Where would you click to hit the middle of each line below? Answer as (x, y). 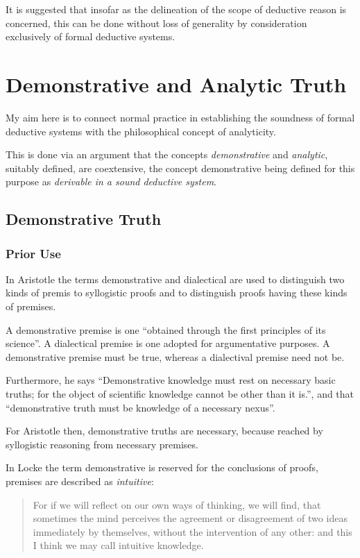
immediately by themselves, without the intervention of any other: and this (192, 531)
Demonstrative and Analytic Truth (176, 84)
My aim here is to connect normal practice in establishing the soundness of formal (180, 117)
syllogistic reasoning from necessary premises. (102, 444)
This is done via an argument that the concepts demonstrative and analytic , (167, 154)
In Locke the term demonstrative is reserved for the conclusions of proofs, (162, 467)
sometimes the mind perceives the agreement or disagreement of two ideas (190, 518)
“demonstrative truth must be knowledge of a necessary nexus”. (140, 407)
